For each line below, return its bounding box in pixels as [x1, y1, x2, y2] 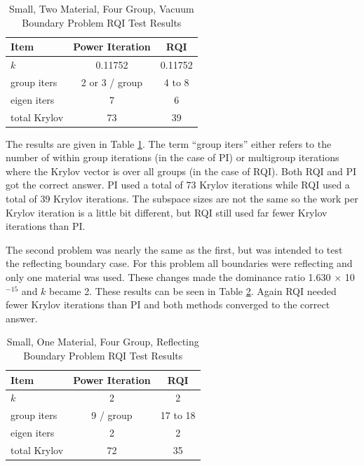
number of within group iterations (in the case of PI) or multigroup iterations [6, 150, 339, 165]
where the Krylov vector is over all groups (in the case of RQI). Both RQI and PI [6, 163, 357, 178]
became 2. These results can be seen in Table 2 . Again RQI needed [49, 283, 337, 298]
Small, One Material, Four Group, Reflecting [6, 334, 199, 349]
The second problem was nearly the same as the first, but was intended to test [6, 242, 343, 256]
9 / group [91, 408, 133, 423]
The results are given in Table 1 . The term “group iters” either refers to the [6, 136, 332, 151]
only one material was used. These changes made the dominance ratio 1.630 [6, 270, 331, 284]
